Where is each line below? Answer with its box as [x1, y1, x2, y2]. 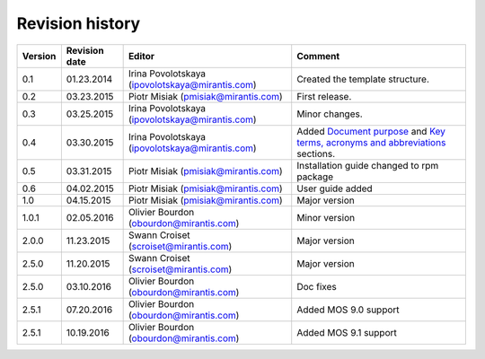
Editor [128, 49, 155, 62]
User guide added [296, 182, 373, 195]
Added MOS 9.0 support [296, 303, 400, 316]
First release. [296, 90, 352, 102]
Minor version [296, 211, 355, 223]
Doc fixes [296, 280, 337, 293]
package [296, 171, 334, 183]
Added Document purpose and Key [296, 125, 446, 137]
